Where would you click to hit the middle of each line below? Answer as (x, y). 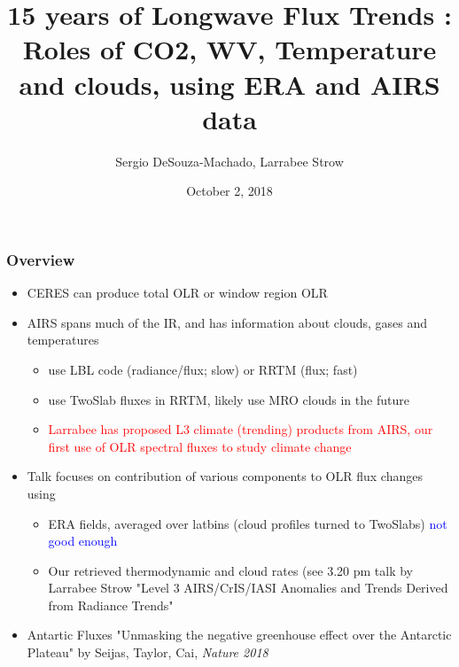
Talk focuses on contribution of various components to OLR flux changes (225, 476)
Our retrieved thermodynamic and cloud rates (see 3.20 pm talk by (230, 570)
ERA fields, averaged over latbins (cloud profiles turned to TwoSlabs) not (248, 523)
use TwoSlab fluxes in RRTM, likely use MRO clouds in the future (229, 399)
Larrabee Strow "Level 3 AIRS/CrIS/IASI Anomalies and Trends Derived (248, 588)
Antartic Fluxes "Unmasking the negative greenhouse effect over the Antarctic (239, 635)
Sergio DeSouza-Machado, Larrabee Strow (229, 161)
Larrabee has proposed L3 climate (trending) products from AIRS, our (241, 429)
